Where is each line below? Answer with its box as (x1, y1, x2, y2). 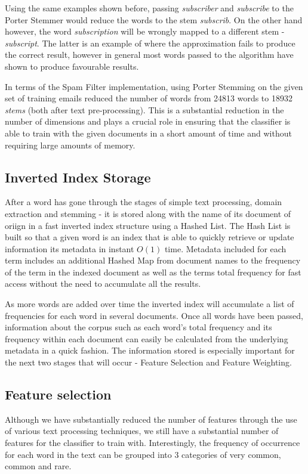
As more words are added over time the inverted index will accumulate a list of (5, 298, 294, 310)
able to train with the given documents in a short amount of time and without (5, 126, 292, 139)
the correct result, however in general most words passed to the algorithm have (5, 48, 294, 61)
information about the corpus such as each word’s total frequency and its (5, 321, 272, 333)
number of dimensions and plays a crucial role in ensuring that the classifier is (5, 115, 291, 128)
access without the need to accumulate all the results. (5, 277, 201, 290)
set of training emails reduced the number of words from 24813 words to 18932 (5, 92, 292, 104)
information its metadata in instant (5, 242, 134, 255)
